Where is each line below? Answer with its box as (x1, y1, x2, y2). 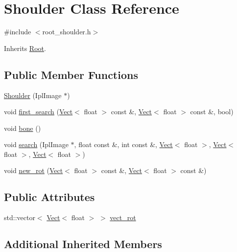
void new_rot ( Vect (4, 165, 63, 176)
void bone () (4, 123, 41, 133)
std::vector (4, 212, 35, 223)
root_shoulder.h (42, 26, 91, 37)
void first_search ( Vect (4, 106, 73, 117)
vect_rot (110, 212, 136, 223)
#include (4, 26, 31, 37)
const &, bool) (190, 106, 234, 117)
